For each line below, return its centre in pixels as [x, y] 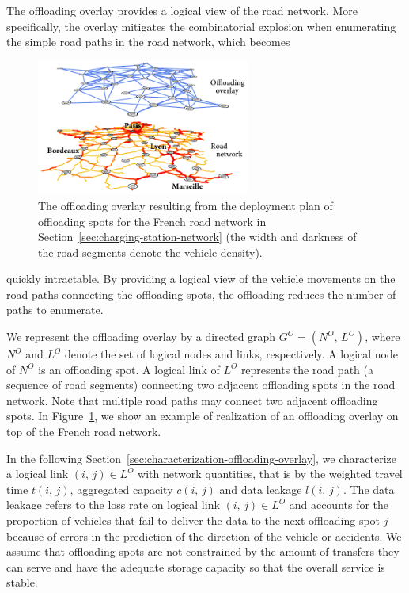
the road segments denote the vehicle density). [150, 252]
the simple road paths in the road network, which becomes [148, 42]
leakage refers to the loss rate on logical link [113, 505]
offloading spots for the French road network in [152, 221]
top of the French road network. [84, 432]
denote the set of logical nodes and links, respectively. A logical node [231, 354]
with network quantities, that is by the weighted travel [270, 474]
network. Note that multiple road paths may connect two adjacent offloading [192, 400]
